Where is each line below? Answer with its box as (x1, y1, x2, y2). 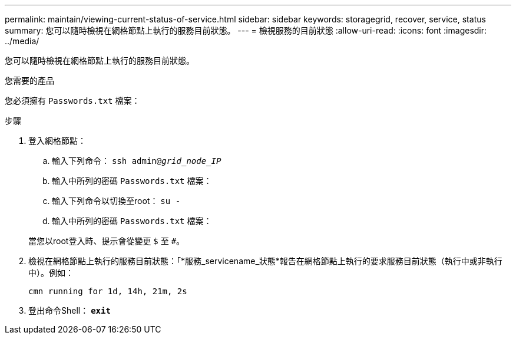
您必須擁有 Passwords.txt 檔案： (5, 96, 140, 106)
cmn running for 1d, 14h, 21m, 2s (28, 287, 187, 296)
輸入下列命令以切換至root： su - (52, 196, 181, 206)
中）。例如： (28, 268, 74, 278)
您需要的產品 (5, 75, 54, 85)
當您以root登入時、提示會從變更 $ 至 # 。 (28, 236, 185, 246)
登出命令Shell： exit (28, 305, 111, 315)
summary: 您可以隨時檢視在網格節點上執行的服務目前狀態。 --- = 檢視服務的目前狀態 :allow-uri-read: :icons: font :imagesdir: (5, 25, 487, 35)
